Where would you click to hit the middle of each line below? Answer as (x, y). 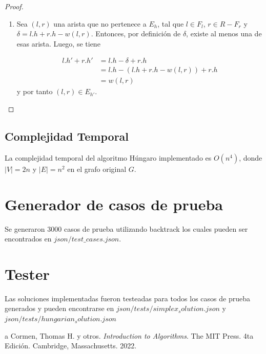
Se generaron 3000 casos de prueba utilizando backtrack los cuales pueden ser (126, 228)
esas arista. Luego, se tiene (58, 43)
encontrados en (28, 239)
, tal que (171, 23)
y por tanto (35, 91)
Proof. (14, 6)
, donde (251, 157)
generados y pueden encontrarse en (59, 308)
